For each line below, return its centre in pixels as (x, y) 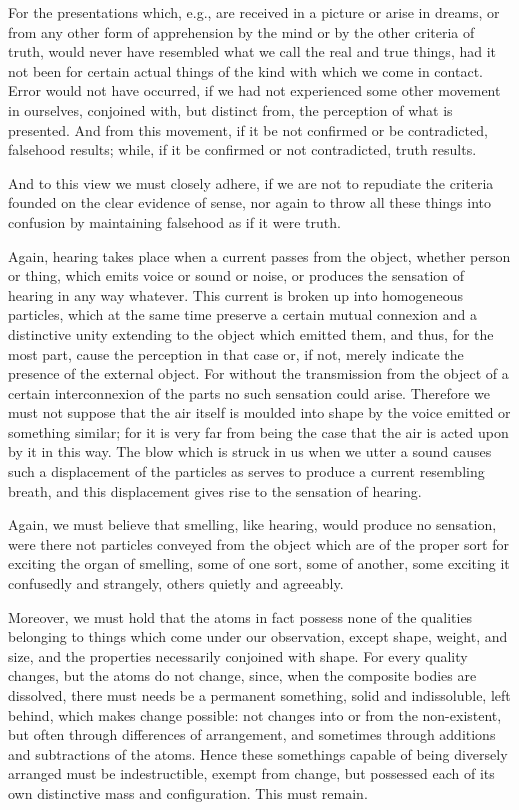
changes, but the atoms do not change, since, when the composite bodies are (242, 675)
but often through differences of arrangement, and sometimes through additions (252, 734)
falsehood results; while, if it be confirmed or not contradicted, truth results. (242, 149)
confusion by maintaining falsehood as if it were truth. (174, 221)
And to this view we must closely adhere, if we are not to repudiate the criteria (251, 182)
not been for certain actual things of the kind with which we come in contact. (245, 70)
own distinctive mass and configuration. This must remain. (188, 792)
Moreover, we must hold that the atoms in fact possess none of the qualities (240, 616)
